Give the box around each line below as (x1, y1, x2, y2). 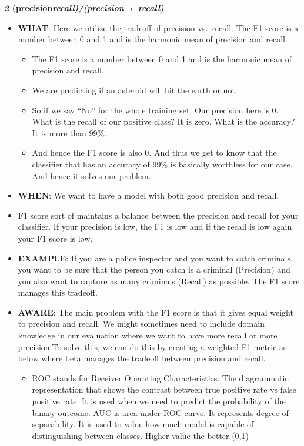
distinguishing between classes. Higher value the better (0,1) (32, 429, 249, 441)
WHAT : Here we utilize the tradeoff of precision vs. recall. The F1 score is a (18, 21, 299, 33)
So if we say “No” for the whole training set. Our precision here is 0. (32, 103, 279, 116)
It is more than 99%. (32, 126, 107, 139)
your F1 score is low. (18, 232, 93, 244)
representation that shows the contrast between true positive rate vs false (32, 383, 296, 395)
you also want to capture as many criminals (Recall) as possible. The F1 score (18, 274, 300, 287)
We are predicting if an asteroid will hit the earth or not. (32, 83, 238, 96)
